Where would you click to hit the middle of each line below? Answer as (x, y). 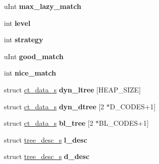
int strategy (24, 40)
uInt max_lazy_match (43, 6)
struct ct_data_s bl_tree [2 (49, 123)
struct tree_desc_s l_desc (46, 139)
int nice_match (30, 73)
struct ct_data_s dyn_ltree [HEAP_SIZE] (73, 89)
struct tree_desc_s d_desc (47, 156)
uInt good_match (34, 56)
